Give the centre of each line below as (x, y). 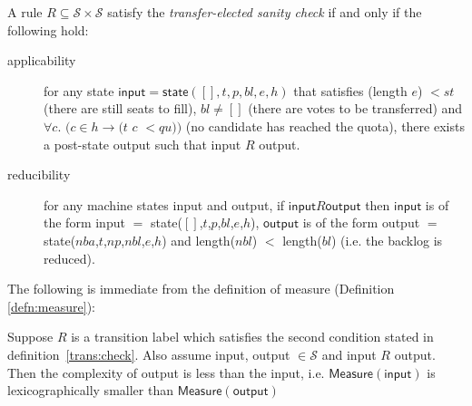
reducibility (39, 174)
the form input (84, 222)
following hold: (48, 29)
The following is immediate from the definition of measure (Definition (201, 289)
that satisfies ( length (350, 90)
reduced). (69, 258)
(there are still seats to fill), (120, 108)
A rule (25, 12)
